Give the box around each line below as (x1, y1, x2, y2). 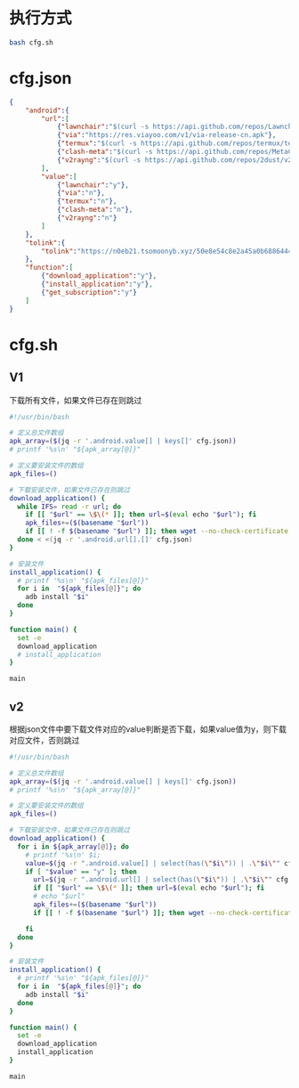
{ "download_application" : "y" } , (41, 272, 158, 280)
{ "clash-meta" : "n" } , (56, 206, 133, 215)
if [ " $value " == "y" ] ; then (25, 867, 138, 876)
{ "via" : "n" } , (56, 189, 105, 198)
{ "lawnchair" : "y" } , (56, 180, 129, 190)
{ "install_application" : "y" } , (41, 280, 153, 288)
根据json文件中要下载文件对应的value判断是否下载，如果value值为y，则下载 (9, 723, 287, 735)
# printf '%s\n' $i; (25, 850, 101, 859)
